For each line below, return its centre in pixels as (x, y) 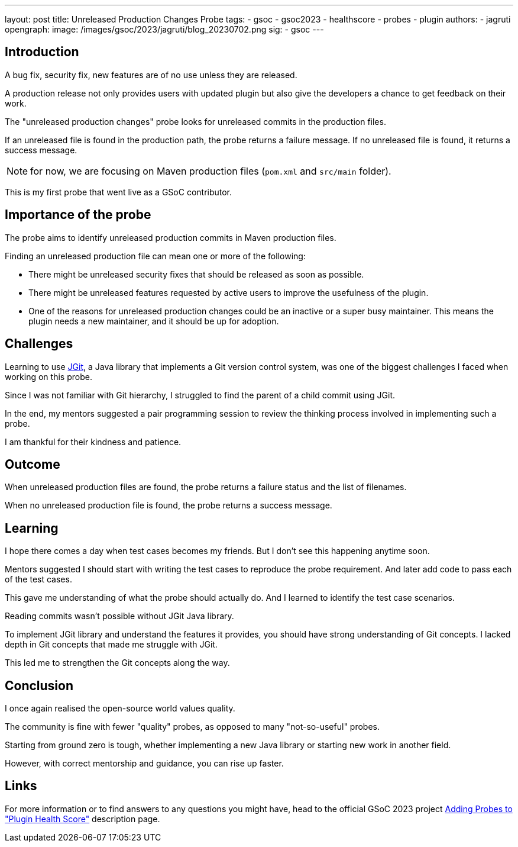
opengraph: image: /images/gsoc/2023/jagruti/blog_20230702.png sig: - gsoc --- (164, 29)
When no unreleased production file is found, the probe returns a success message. (169, 505)
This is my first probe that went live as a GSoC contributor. (119, 192)
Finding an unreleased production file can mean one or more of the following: (155, 256)
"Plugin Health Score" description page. (82, 819)
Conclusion (39, 685)
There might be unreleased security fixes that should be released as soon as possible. (196, 274)
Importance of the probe (78, 215)
